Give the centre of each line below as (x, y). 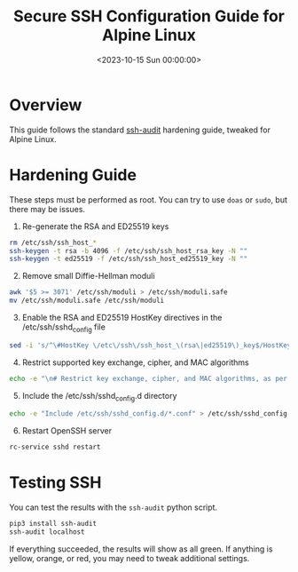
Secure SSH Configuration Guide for (149, 16)
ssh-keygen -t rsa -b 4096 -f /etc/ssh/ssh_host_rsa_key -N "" (129, 250)
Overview (46, 105)
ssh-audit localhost (47, 532)
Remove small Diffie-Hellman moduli (88, 276)
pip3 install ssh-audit (53, 524)
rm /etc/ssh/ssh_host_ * (53, 242)
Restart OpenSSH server (67, 431)
